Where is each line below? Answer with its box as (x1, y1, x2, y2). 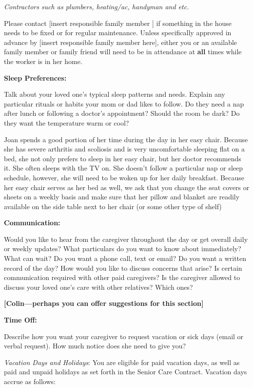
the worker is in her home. (4, 56, 82, 66)
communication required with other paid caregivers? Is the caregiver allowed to (4, 272, 240, 282)
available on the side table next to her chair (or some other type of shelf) (4, 201, 222, 211)
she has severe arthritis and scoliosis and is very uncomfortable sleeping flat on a (4, 144, 245, 154)
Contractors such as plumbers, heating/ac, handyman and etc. (4, 1, 189, 11)
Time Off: (4, 315, 37, 325)
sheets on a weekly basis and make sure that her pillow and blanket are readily (4, 192, 240, 202)
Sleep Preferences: (4, 72, 67, 83)
